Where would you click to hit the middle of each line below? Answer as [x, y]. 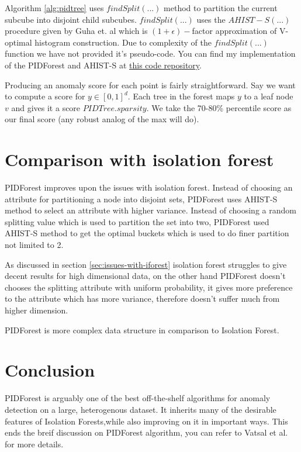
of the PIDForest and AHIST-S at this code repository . [103, 65]
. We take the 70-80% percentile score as [219, 107]
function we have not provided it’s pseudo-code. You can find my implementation [150, 54]
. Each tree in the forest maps [181, 96]
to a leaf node [269, 96]
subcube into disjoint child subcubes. [71, 19]
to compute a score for [45, 96]
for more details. [34, 444]
